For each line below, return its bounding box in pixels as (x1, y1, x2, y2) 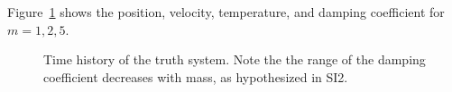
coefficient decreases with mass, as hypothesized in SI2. (43, 67, 348, 86)
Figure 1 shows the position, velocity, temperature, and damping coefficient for (7, 3, 445, 21)
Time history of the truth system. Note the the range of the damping (43, 50, 426, 69)
